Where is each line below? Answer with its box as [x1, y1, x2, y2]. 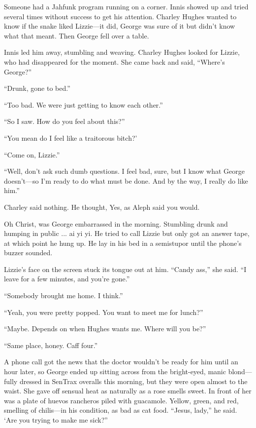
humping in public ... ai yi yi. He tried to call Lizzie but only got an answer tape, [4, 228, 250, 238]
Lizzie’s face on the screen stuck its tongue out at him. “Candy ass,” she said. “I [4, 264, 247, 274]
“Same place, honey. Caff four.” [4, 340, 98, 350]
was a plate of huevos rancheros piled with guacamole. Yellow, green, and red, [4, 395, 239, 405]
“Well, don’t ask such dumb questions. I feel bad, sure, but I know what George [4, 166, 245, 176]
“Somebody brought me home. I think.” [4, 290, 123, 301]
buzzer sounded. [4, 247, 53, 258]
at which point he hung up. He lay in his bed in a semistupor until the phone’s [4, 237, 242, 248]
